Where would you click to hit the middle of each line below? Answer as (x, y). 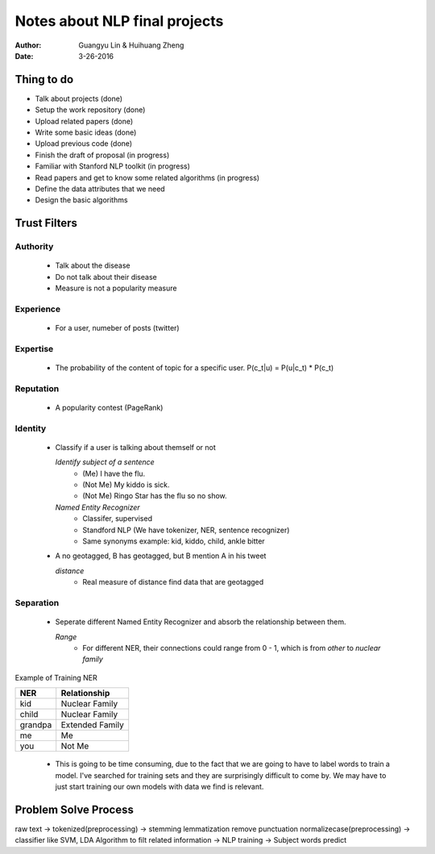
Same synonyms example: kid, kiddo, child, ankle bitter (174, 541)
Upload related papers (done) (84, 121)
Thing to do (44, 79)
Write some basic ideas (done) (86, 132)
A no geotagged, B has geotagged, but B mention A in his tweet (161, 556)
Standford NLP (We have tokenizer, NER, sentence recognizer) (186, 530)
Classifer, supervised (118, 519)
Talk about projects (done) (79, 98)
